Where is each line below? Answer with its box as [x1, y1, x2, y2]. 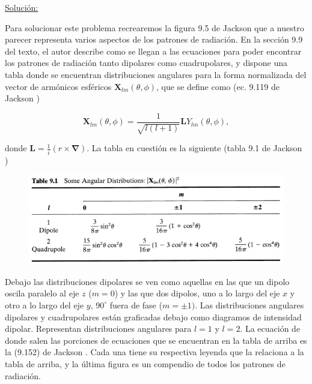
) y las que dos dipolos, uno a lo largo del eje [114, 287, 280, 299]
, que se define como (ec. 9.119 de [156, 80, 280, 92]
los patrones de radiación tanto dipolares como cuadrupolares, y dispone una [5, 56, 288, 69]
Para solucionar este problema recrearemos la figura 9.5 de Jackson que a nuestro [5, 21, 304, 34]
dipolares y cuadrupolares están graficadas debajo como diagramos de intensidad [5, 310, 302, 323]
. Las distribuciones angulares [195, 298, 304, 311]
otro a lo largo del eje [5, 298, 84, 311]
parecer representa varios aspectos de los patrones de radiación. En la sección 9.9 [5, 33, 303, 46]
